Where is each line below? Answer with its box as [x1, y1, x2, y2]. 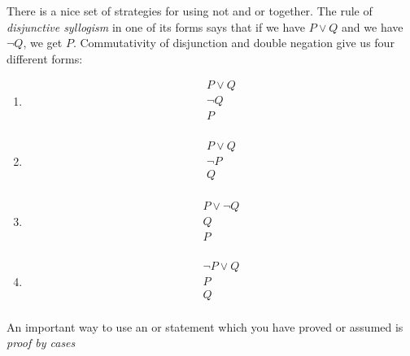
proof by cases [7, 334, 76, 351]
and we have [342, 18, 403, 35]
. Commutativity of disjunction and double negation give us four [72, 34, 395, 51]
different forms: [7, 50, 83, 67]
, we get [23, 34, 63, 51]
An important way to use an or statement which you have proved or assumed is [7, 318, 403, 335]
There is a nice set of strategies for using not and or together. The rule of [7, 2, 373, 19]
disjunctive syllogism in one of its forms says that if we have [7, 18, 306, 35]
